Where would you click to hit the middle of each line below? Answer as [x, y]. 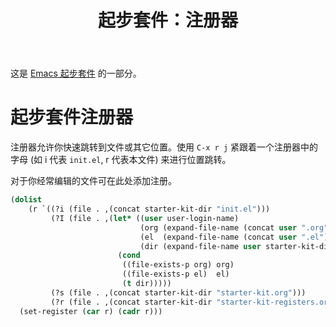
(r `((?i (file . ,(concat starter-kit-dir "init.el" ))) [149, 209]
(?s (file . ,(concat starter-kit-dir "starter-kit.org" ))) [178, 292]
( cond [129, 256]
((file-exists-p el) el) [175, 274]
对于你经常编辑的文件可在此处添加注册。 [93, 181]
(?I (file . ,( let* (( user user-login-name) [145, 218]
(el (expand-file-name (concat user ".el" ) [234, 237]
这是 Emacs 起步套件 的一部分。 [76, 73]
